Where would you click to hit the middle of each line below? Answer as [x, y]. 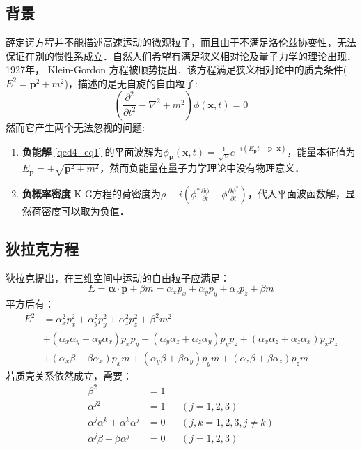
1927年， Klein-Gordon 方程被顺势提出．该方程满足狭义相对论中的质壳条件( [176, 69]
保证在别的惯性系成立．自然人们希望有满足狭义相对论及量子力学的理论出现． [181, 55]
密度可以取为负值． [85, 210]
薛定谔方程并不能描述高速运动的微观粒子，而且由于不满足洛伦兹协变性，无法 [181, 42]
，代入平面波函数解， [296, 193]
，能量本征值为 [321, 151]
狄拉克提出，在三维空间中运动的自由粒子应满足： [118, 277]
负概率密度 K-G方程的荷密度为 [92, 193]
